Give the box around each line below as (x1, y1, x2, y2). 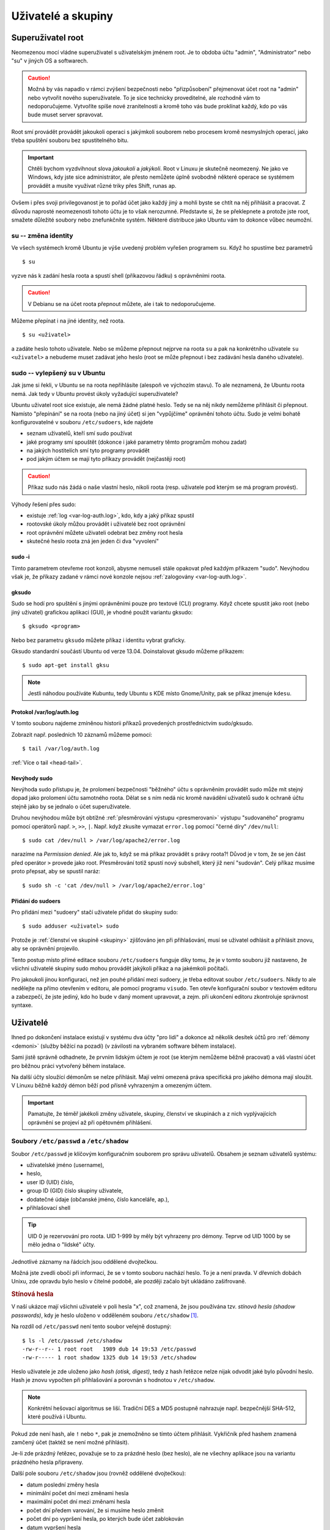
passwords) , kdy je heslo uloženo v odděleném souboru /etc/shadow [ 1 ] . (11, 1312, 199, 1319)
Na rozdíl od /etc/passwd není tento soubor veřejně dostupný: (11, 1323, 172, 1330)
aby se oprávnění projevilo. (11, 945, 79, 952)
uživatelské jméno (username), (26, 1162, 105, 1169)
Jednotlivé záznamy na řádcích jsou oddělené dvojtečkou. (11, 1258, 158, 1265)
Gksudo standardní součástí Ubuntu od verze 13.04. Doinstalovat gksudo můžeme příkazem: (11, 647, 244, 655)
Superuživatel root (11, 32, 84, 43)
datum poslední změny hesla (26, 1481, 99, 1488)
